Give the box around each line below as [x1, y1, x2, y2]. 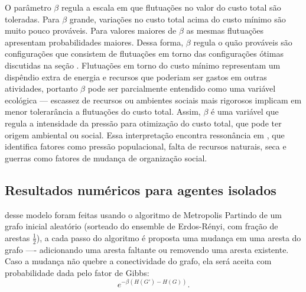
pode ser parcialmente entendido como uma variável [87, 82, 276, 95]
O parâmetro [5, 1, 51, 13]
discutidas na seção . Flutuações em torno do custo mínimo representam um [5, 59, 281, 71]
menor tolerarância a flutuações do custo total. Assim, [5, 105, 201, 118]
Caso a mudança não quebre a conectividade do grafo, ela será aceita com [5, 255, 272, 267]
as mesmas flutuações [186, 24, 264, 37]
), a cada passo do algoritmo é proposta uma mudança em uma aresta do [36, 231, 301, 244]
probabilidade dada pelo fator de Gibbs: [5, 266, 149, 278]
